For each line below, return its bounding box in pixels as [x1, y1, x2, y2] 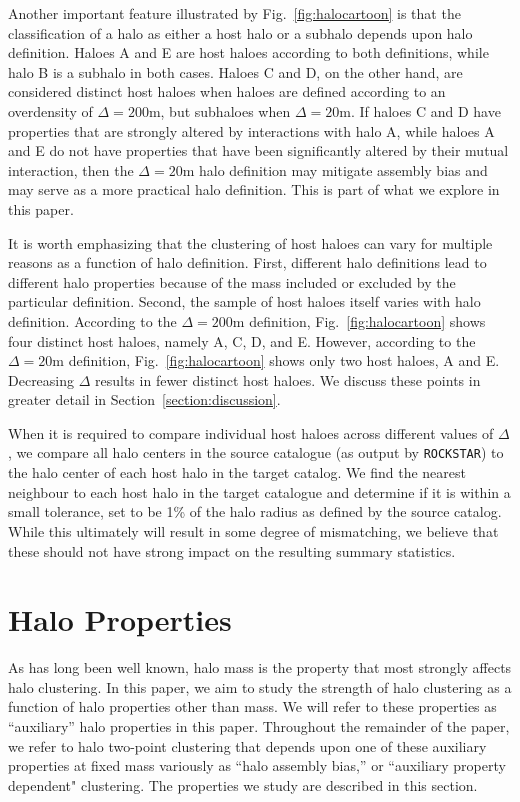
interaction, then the [8, 159, 134, 180]
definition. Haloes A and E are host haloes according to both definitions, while [8, 42, 489, 63]
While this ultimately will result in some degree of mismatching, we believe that [8, 520, 499, 541]
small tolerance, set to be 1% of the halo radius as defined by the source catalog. [8, 501, 502, 522]
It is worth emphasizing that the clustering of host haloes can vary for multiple [8, 232, 493, 253]
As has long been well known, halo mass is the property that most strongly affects [8, 657, 512, 678]
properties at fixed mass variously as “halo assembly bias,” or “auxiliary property [8, 755, 506, 776]
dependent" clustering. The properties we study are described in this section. [8, 774, 478, 795]
